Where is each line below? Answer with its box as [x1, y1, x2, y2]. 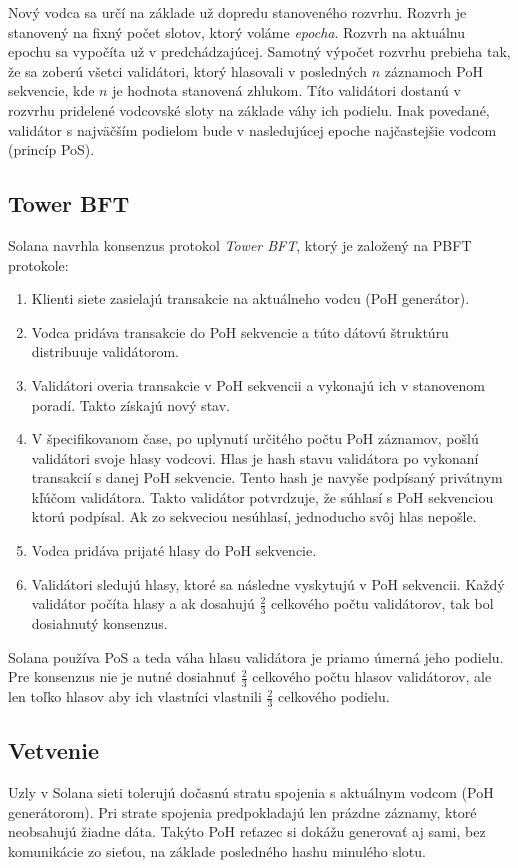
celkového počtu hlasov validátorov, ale [252, 666, 492, 687]
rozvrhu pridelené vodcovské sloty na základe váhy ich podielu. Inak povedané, [8, 99, 490, 120]
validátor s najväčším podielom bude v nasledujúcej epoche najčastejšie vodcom [8, 119, 497, 140]
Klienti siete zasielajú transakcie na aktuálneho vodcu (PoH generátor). [31, 288, 470, 309]
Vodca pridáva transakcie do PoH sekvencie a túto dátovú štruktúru [31, 321, 449, 342]
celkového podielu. [278, 686, 390, 707]
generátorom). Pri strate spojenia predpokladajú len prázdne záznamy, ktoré [8, 801, 477, 822]
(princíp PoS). [8, 139, 95, 160]
